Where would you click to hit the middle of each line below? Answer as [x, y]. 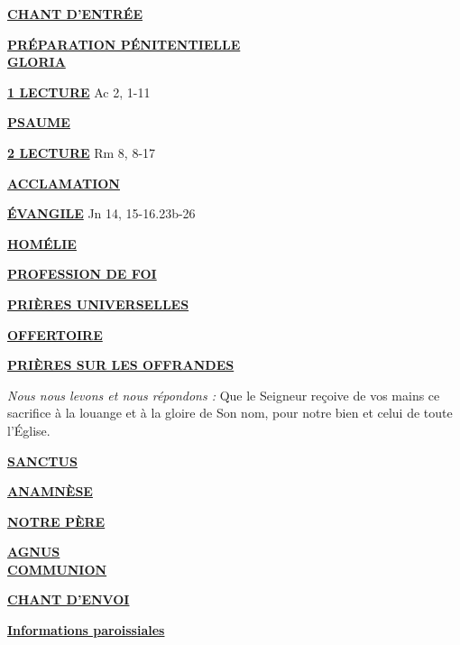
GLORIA [37, 62]
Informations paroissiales [86, 630]
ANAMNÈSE [50, 491]
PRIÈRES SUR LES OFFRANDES [121, 365]
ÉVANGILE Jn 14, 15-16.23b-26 [101, 213]
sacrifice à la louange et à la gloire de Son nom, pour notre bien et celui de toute [230, 413]
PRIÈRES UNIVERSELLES [98, 304]
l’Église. [29, 430]
